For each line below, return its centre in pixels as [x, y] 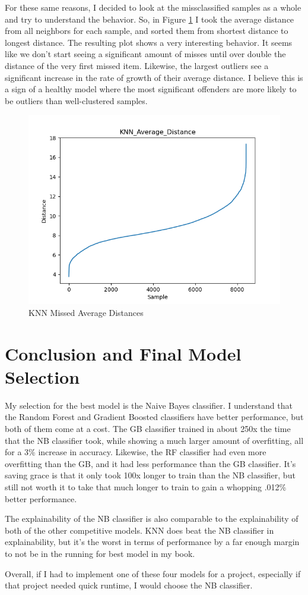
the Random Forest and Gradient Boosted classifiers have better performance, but [154, 417]
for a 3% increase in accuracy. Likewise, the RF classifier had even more [136, 452]
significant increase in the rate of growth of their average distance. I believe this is [154, 77]
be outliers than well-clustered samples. [76, 100]
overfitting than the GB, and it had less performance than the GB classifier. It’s [150, 463]
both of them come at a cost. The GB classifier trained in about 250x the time [148, 429]
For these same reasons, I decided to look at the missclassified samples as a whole [153, 7]
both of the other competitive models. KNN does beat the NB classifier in [139, 530]
